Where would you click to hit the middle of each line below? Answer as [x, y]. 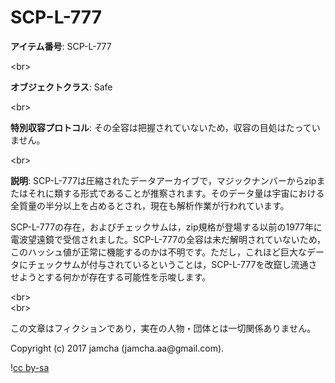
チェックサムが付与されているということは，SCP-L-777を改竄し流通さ [172, 264]
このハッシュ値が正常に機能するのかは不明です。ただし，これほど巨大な [159, 252]
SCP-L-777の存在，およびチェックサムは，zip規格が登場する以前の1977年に [166, 227]
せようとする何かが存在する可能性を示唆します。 [111, 277]
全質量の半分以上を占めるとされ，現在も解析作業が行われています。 [150, 205]
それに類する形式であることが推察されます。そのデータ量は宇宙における [176, 193]
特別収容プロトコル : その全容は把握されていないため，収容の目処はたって [161, 127]
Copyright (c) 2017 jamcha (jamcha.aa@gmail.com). [117, 348]
